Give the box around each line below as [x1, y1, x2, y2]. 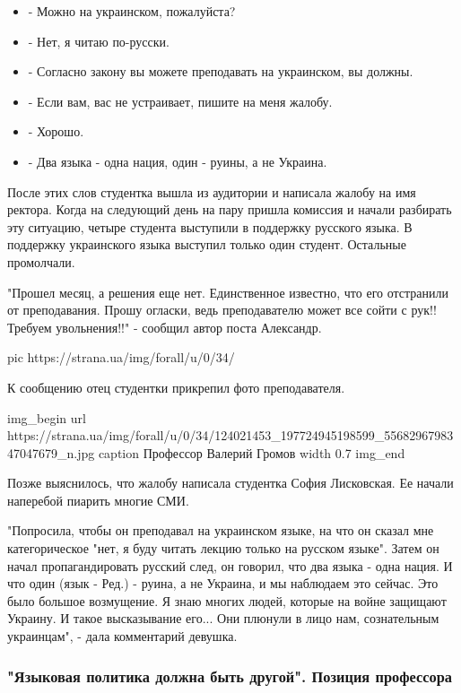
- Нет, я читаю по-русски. [28, 31, 170, 50]
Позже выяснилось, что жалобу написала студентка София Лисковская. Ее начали [7, 473, 454, 492]
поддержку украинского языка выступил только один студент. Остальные [7, 235, 406, 254]
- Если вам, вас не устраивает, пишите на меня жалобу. [28, 91, 333, 110]
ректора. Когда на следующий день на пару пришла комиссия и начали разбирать [7, 200, 452, 219]
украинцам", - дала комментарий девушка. [7, 627, 238, 645]
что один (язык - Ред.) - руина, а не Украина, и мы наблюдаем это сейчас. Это [7, 574, 439, 593]
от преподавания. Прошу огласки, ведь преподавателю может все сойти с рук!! [7, 300, 437, 319]
